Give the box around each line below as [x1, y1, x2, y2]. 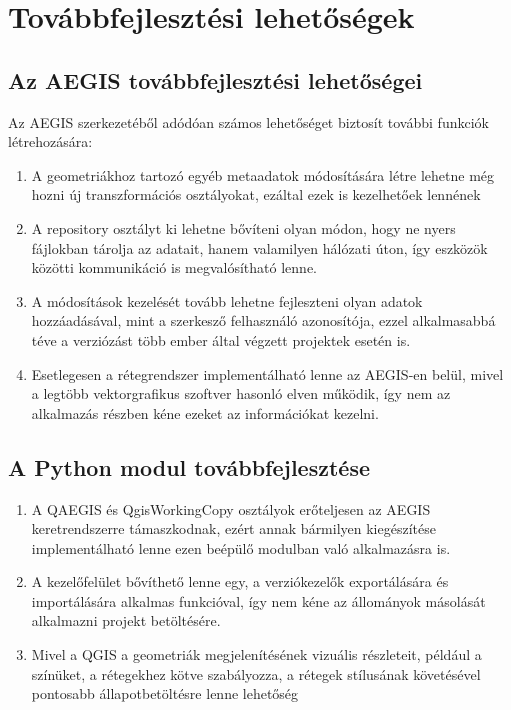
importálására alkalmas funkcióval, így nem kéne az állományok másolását [31, 590, 486, 611]
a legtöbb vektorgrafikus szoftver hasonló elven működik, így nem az [31, 383, 451, 404]
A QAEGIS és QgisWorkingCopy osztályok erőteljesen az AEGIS [31, 498, 431, 519]
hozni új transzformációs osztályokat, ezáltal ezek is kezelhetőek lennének [31, 184, 481, 205]
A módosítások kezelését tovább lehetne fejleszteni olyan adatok [31, 290, 423, 311]
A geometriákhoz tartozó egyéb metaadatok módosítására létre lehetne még [31, 164, 495, 185]
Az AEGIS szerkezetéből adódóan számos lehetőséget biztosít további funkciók [8, 111, 489, 132]
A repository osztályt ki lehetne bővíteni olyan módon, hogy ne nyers [31, 217, 456, 238]
